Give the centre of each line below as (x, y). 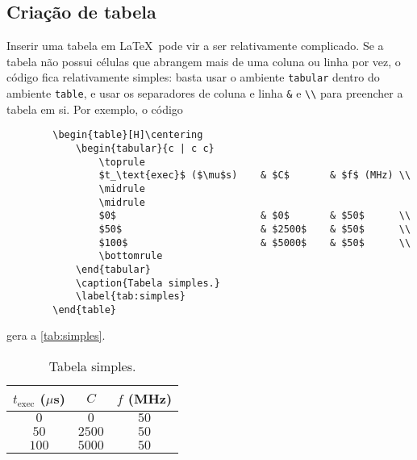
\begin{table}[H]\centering (128, 135)
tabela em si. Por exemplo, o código (95, 109)
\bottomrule (131, 256)
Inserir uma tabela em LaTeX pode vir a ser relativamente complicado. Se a (195, 46)
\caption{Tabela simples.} (148, 283)
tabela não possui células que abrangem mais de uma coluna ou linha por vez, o (204, 61)
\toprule (122, 162)
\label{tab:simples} (130, 297)
